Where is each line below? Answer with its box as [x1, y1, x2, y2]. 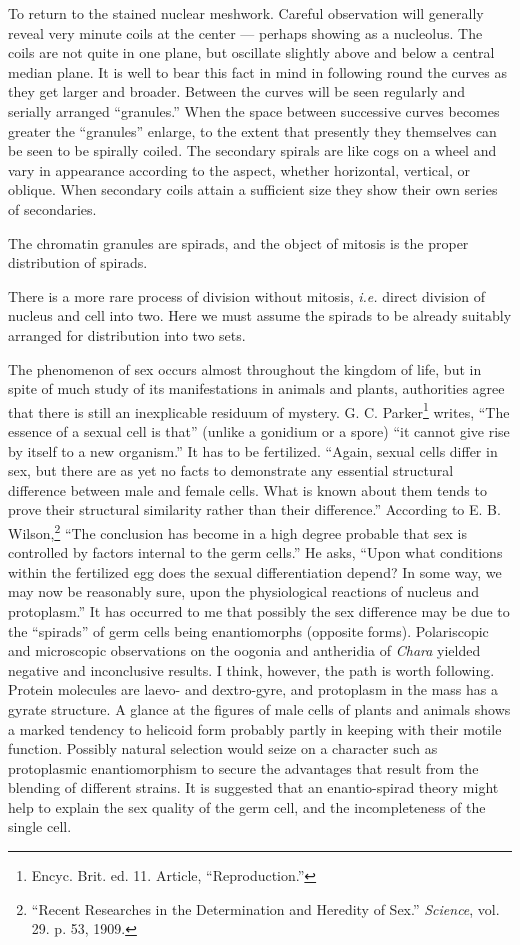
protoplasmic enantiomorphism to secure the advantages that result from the [8, 757, 479, 778]
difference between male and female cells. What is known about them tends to [8, 479, 487, 500]
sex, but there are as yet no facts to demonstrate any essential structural [8, 460, 454, 481]
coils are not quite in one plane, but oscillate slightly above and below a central [8, 42, 495, 63]
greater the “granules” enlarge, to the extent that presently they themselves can [8, 120, 497, 141]
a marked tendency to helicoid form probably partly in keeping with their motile [8, 718, 502, 739]
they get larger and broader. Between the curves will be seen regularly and [8, 81, 466, 102]
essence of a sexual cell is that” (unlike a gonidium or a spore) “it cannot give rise [8, 420, 510, 441]
